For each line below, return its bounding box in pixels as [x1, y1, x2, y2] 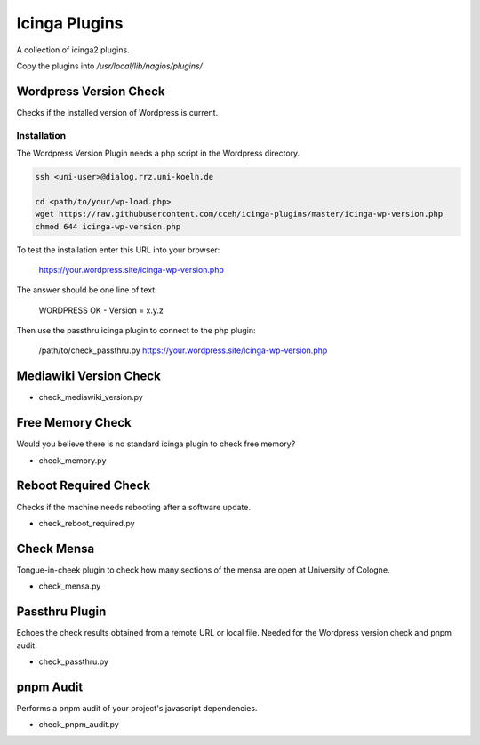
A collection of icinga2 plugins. [16, 44, 130, 55]
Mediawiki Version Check [16, 369, 162, 384]
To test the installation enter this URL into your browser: [16, 244, 220, 255]
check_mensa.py [38, 581, 101, 591]
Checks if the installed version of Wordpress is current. [16, 107, 219, 117]
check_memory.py [38, 454, 107, 466]
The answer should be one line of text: [16, 284, 157, 295]
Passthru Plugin [16, 605, 107, 620]
